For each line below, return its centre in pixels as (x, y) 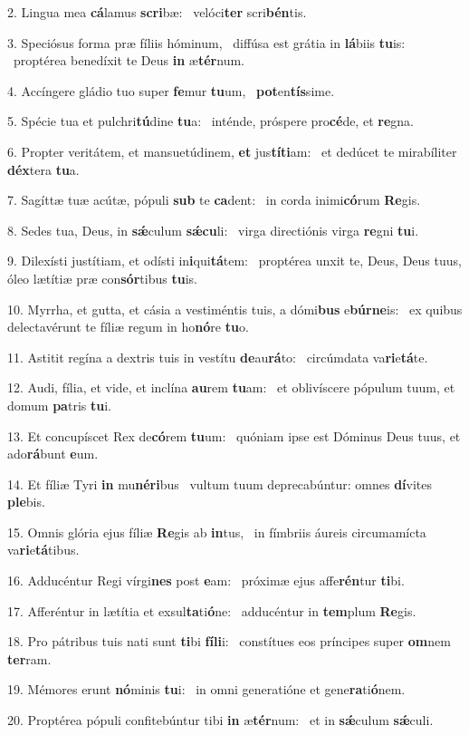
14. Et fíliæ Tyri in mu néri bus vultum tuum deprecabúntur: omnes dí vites (220, 484)
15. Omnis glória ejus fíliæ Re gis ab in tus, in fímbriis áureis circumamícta (217, 532)
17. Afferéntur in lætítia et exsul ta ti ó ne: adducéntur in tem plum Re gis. (212, 610)
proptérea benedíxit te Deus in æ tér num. (129, 60)
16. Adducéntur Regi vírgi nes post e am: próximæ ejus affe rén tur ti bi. (206, 580)
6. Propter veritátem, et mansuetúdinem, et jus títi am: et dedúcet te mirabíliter (232, 151)
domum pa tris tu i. (59, 405)
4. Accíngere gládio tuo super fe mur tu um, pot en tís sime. (171, 90)
